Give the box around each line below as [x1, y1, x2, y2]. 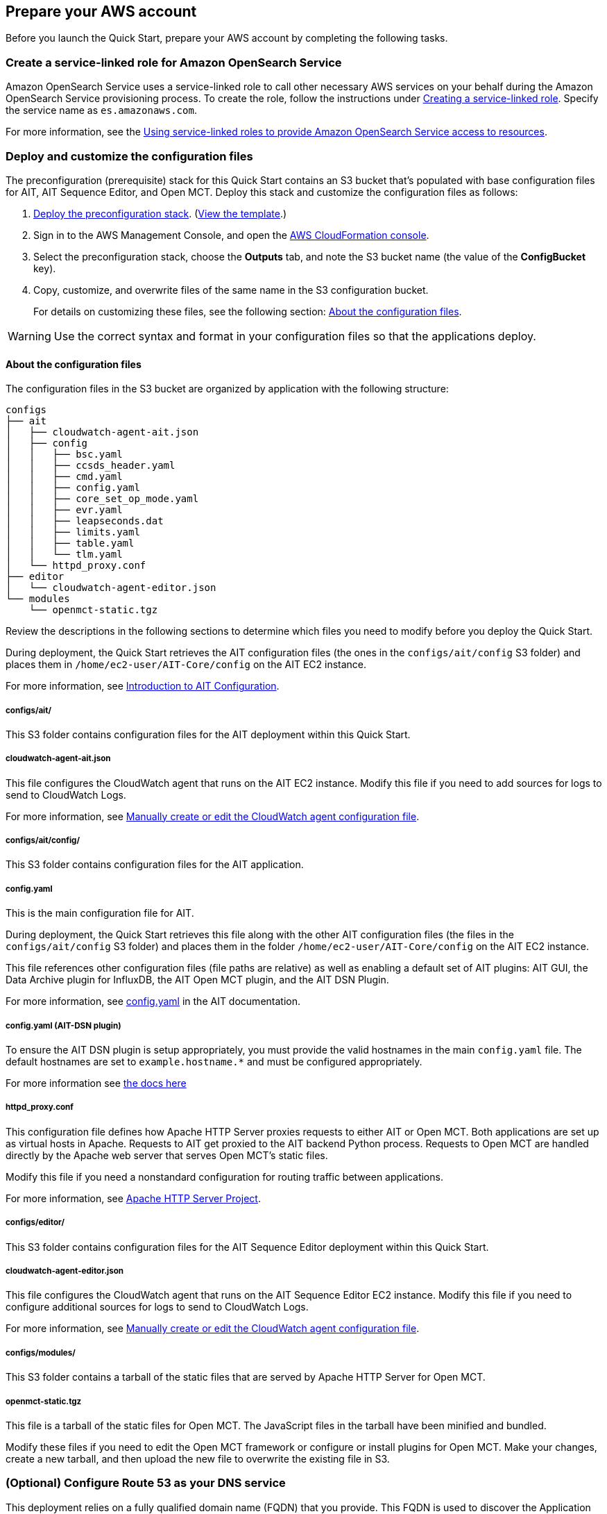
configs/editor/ [6, 1217, 65, 1228]
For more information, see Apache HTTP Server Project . [6, 1192, 261, 1204]
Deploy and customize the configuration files [6, 149, 253, 163]
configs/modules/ [6, 1347, 76, 1358]
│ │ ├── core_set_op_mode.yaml [6, 493, 199, 505]
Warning [8, 328, 51, 343]
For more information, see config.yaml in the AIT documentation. [6, 995, 300, 1008]
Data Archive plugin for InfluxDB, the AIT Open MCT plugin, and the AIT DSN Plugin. [6, 974, 389, 986]
